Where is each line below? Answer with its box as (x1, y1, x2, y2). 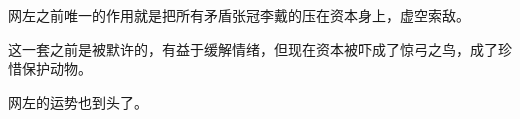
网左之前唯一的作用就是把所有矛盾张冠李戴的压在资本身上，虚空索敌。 (8, 5, 470, 25)
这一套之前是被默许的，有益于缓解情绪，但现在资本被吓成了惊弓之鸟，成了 (8, 38, 498, 59)
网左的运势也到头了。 (8, 91, 148, 112)
